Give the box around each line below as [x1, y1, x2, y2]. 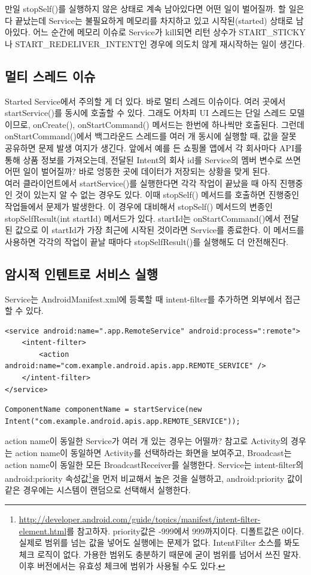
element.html [19, 524, 67, 537]
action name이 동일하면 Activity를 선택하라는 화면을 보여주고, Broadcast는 [15, 446, 292, 459]
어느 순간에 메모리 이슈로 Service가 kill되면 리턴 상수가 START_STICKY [33, 26, 306, 38]
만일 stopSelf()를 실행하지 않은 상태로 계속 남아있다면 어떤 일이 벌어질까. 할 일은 [5, 2, 304, 14]
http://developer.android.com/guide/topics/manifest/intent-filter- [19, 513, 261, 525]
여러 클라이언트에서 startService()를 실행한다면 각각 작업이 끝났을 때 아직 [5, 176, 278, 189]
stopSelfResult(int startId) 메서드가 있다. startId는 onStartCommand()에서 [5, 212, 281, 224]
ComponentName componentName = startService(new [5, 405, 202, 414]
